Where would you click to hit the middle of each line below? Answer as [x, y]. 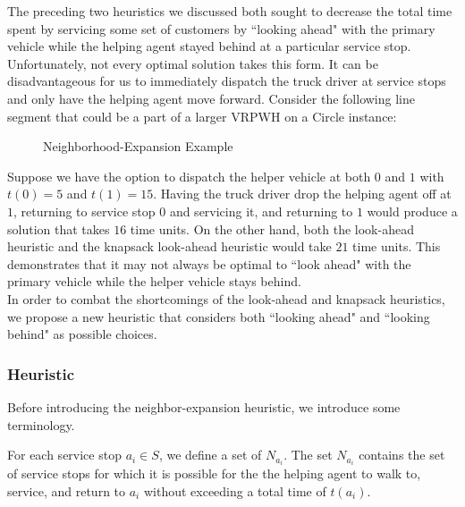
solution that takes [59, 228]
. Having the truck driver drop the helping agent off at [302, 194]
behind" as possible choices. [82, 334]
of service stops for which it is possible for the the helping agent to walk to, [214, 473]
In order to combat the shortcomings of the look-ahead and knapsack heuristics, [226, 298]
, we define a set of [210, 455]
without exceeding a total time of [235, 490]
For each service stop [64, 455]
